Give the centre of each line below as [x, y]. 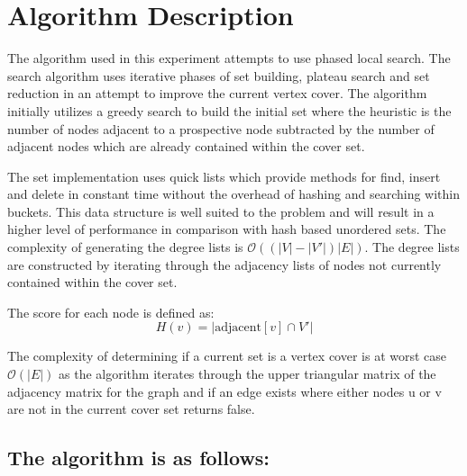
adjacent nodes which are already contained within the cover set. [186, 146]
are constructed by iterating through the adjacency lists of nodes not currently [224, 264]
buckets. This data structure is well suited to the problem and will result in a [221, 211]
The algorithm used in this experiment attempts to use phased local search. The [229, 58]
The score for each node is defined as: [111, 312]
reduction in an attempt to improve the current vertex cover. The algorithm [217, 93]
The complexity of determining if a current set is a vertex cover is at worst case [227, 356]
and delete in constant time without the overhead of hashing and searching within [233, 194]
